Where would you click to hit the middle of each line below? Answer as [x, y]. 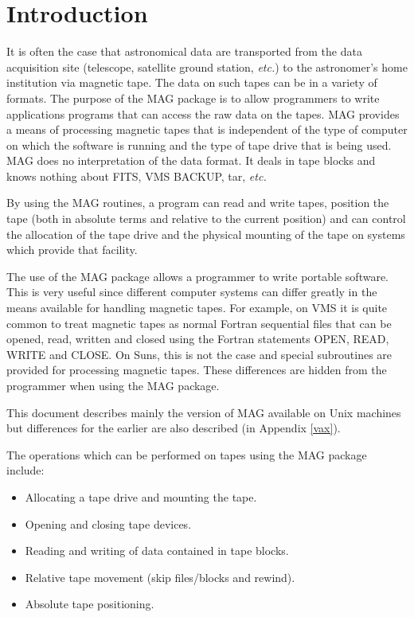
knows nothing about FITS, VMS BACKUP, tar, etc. [137, 176]
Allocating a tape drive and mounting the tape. [141, 496]
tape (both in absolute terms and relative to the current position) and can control [206, 219]
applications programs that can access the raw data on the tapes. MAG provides [203, 113]
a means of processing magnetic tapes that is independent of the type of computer [207, 129]
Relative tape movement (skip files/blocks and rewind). [160, 577]
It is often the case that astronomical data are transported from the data [184, 51]
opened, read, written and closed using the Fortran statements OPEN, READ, [198, 339]
